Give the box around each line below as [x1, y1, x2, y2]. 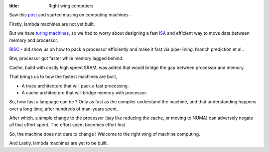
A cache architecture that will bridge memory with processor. [21, 89, 147, 95]
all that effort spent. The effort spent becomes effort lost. [9, 122, 127, 128]
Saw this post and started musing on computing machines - [9, 12, 132, 18]
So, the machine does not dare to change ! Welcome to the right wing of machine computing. [9, 131, 200, 137]
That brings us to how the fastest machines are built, [9, 74, 118, 79]
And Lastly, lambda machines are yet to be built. [9, 140, 108, 146]
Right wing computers [48, 3, 94, 8]
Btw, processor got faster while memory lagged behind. [9, 55, 124, 62]
